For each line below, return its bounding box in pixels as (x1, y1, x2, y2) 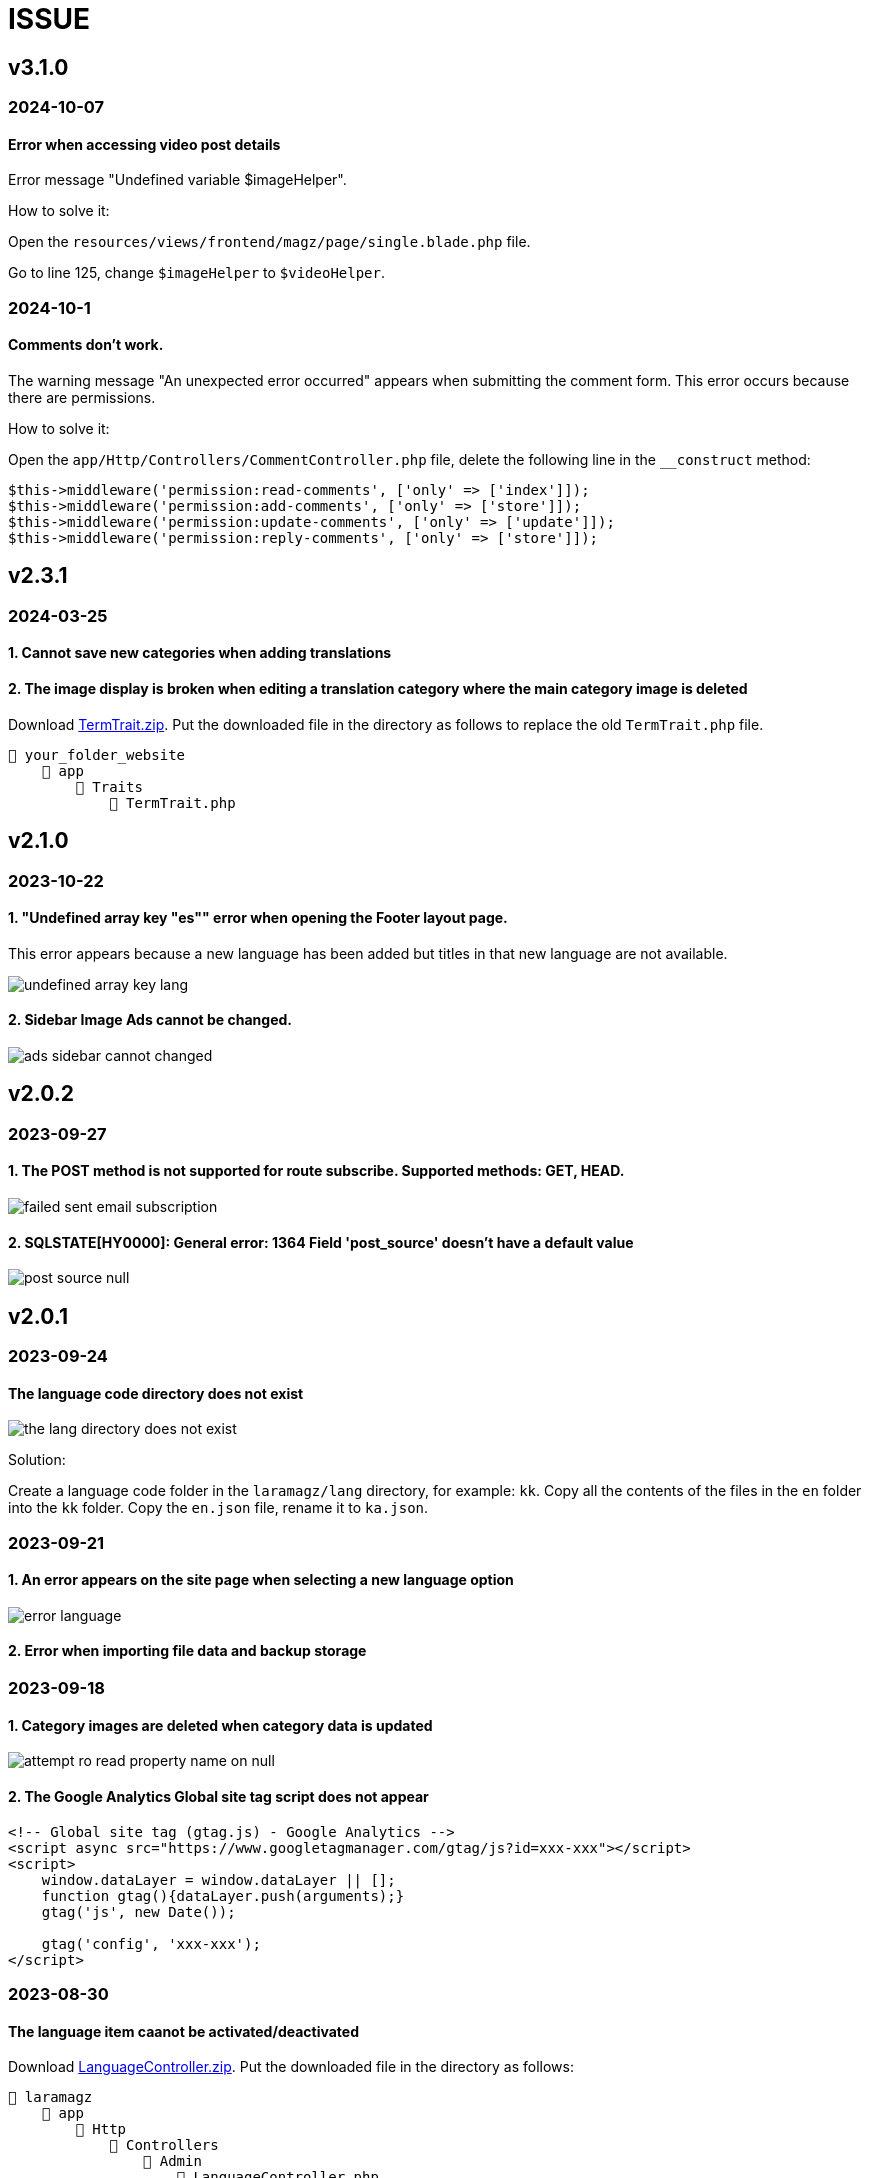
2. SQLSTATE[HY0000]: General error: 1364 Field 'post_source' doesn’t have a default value (8, 1233, 634, 1251)
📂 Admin (142, 2153, 202, 2170)
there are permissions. (8, 388, 156, 406)
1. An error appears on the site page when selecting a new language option (8, 1571, 514, 1589)
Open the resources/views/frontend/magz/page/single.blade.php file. (8, 233, 531, 251)
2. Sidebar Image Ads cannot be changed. (8, 1011, 292, 1029)
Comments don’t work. (8, 336, 164, 354)
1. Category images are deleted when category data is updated (8, 1716, 433, 1734)
